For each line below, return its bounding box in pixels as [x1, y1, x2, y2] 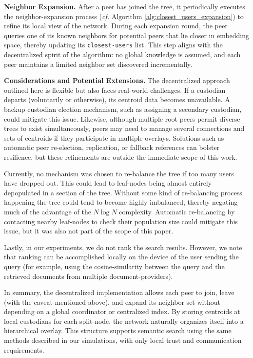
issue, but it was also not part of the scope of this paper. [4, 226, 174, 236]
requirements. [4, 344, 44, 355]
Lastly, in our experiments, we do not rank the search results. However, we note [4, 242, 242, 252]
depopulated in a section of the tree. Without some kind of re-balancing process [4, 187, 242, 197]
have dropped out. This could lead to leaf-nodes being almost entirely [4, 178, 212, 188]
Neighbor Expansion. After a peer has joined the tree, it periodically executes [4, 1, 245, 11]
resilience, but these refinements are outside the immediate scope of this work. [4, 151, 237, 162]
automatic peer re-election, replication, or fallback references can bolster [4, 142, 220, 152]
